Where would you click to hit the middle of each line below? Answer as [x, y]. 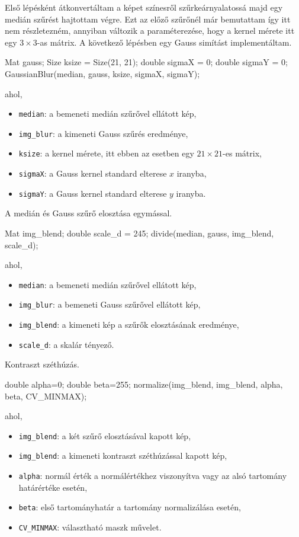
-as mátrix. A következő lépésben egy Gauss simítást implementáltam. [164, 42]
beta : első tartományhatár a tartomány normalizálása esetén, [130, 507]
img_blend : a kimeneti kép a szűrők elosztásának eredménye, [129, 325]
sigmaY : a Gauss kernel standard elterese [93, 193]
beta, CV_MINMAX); [46, 396]
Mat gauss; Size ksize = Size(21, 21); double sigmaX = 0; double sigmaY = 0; [146, 62]
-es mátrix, [242, 153]
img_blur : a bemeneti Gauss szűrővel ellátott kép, [110, 304]
